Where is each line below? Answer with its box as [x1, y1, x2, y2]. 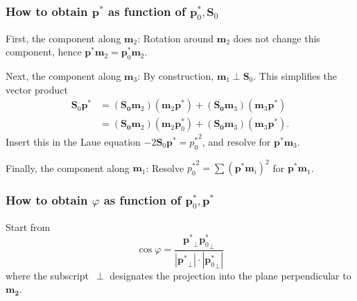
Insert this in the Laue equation [6, 134, 141, 148]
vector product [6, 82, 68, 96]
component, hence [6, 44, 82, 59]
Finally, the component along [6, 160, 130, 175]
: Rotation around [137, 31, 214, 45]
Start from [6, 219, 51, 234]
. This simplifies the [253, 68, 338, 83]
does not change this [233, 31, 320, 45]
